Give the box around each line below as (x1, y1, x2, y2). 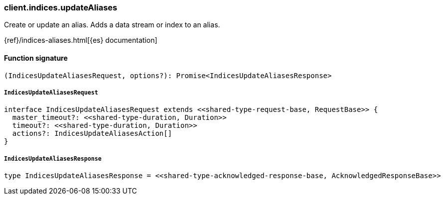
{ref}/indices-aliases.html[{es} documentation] (4, 36, 157, 45)
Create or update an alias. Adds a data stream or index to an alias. (4, 20, 220, 29)
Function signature (4, 53, 68, 62)
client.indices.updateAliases (4, 2, 118, 12)
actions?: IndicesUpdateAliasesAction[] (12, 129, 172, 138)
